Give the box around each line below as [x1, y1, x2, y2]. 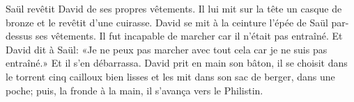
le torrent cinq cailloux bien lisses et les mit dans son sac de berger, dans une [6, 69, 335, 83]
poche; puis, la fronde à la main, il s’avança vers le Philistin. [6, 83, 263, 97]
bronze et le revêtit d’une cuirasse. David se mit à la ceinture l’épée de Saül [6, 15, 328, 29]
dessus [6, 28, 33, 43]
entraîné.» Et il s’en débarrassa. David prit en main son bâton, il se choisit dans [6, 56, 348, 70]
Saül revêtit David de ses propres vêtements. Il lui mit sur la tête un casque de [6, 1, 342, 15]
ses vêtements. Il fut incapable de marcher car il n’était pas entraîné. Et [35, 28, 343, 43]
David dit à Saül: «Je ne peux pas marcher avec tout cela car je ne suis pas [6, 42, 328, 56]
